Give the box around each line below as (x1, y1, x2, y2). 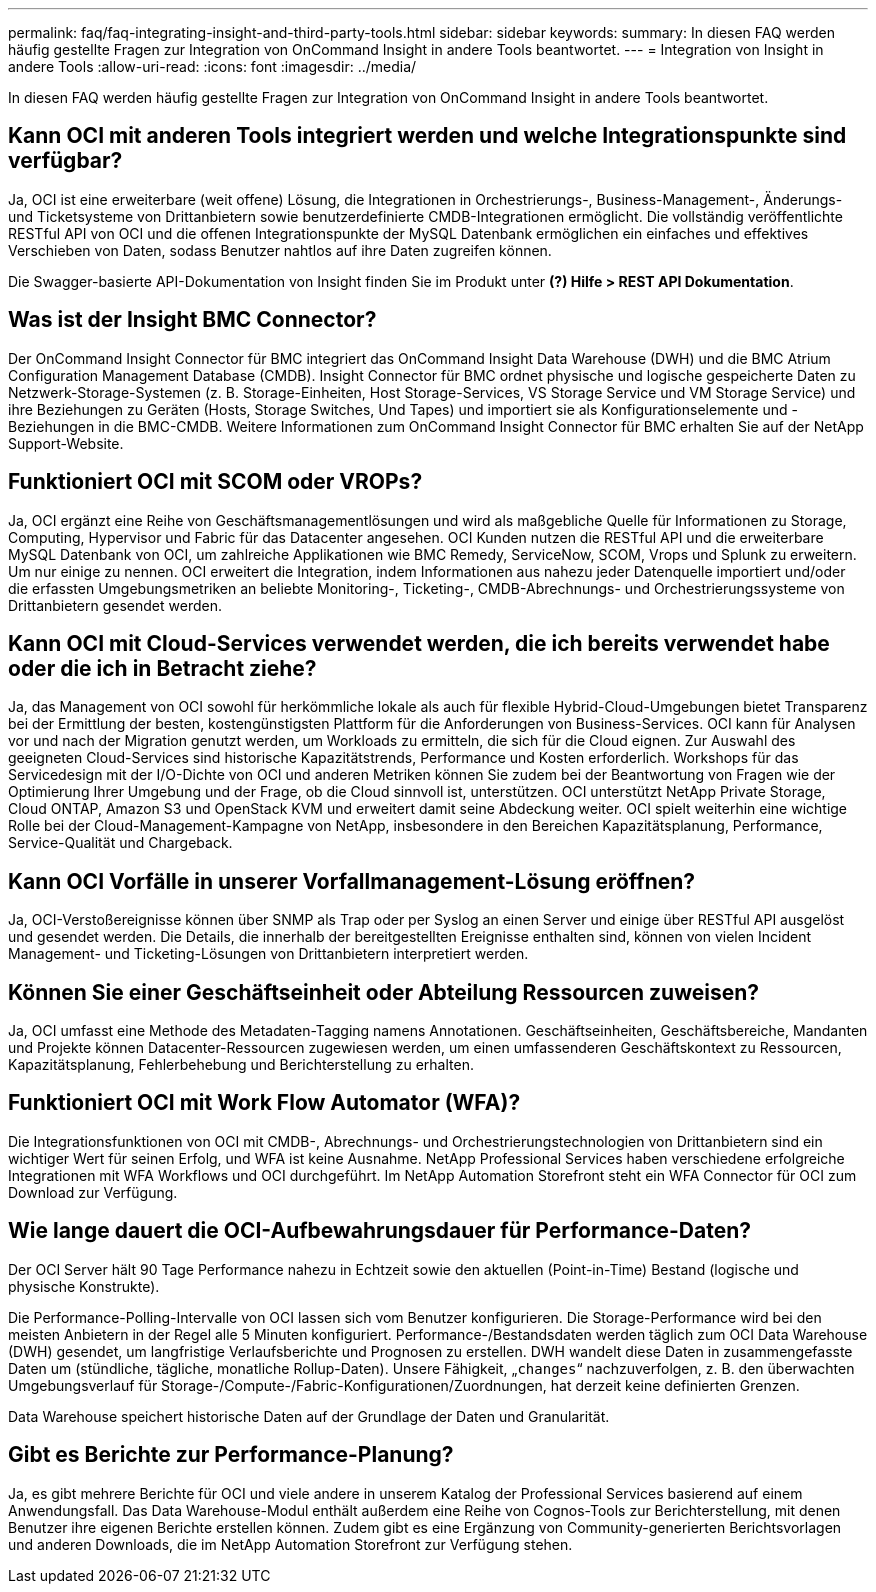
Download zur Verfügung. (8, 1183, 178, 1201)
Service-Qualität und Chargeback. (8, 834, 233, 852)
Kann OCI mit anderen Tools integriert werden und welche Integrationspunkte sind (8, 123, 847, 149)
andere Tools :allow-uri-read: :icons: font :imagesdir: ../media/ (8, 58, 417, 75)
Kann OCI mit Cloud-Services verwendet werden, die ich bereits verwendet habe (8, 630, 830, 656)
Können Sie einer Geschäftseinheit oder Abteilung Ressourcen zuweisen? (8, 979, 760, 1005)
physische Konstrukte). (8, 1277, 160, 1295)
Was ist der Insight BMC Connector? (8, 307, 377, 333)
